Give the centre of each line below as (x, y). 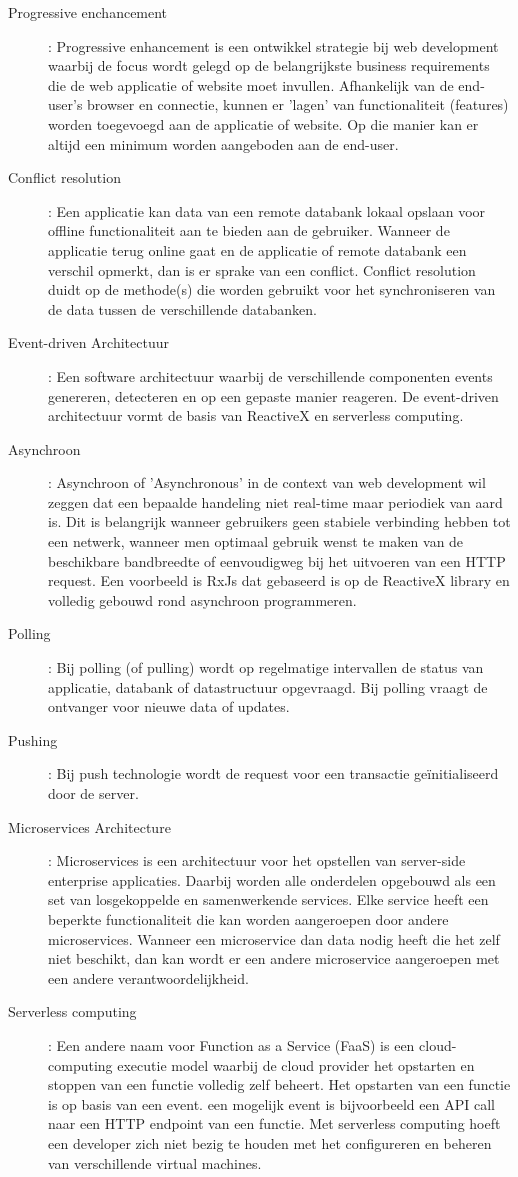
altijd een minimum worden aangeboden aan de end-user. (223, 143)
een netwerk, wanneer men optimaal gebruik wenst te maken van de (256, 541)
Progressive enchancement (88, 12)
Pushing (33, 739)
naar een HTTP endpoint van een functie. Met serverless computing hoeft (274, 1123)
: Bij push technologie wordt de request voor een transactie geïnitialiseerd (273, 773)
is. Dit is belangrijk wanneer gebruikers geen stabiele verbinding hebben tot (279, 521)
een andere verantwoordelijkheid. (148, 977)
